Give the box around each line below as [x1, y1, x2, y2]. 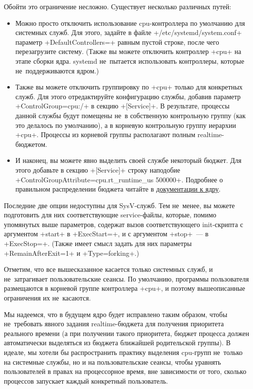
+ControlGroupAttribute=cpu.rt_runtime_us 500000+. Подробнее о [15, 174, 223, 184]
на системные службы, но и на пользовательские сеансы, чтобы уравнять [4, 356, 221, 367]
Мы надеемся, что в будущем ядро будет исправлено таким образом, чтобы [4, 309, 228, 319]
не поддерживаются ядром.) [15, 65, 99, 75]
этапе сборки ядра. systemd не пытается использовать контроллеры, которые [15, 55, 244, 66]
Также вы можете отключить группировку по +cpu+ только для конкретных [15, 82, 243, 92]
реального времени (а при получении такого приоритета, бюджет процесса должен [4, 328, 249, 338]
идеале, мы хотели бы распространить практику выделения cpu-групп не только [4, 347, 243, 357]
